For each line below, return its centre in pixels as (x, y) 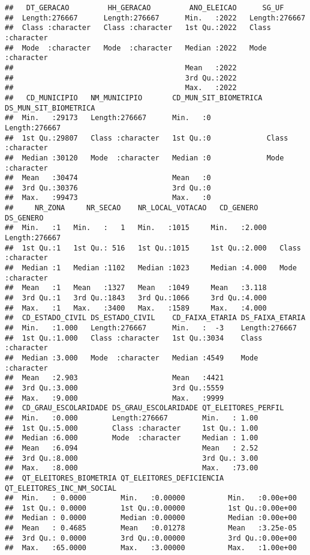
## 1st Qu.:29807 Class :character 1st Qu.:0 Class (147, 138)
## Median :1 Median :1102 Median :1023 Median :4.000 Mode (151, 268)
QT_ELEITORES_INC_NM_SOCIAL (61, 488)
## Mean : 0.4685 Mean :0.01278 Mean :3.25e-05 (151, 528)
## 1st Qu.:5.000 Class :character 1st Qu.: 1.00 (132, 428)
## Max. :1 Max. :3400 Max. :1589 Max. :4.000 (136, 308)
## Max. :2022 (121, 88)
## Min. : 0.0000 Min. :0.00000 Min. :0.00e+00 (151, 498)
